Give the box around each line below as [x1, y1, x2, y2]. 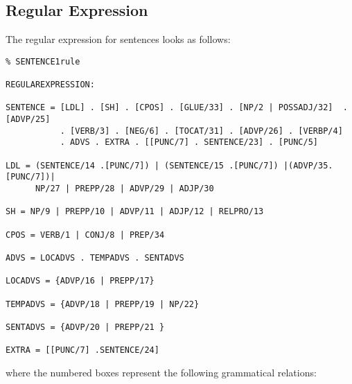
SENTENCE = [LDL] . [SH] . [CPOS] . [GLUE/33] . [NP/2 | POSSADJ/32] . [6, 103, 348, 113]
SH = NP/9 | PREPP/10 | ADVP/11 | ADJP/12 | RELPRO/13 [6, 207, 264, 217]
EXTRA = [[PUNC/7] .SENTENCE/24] [6, 345, 159, 356]
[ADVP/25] [6, 114, 51, 125]
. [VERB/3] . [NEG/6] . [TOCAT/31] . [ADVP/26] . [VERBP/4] [60, 125, 343, 136]
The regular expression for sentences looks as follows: [6, 32, 231, 46]
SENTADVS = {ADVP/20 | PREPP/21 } [6, 322, 165, 332]
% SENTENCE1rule [6, 56, 80, 67]
